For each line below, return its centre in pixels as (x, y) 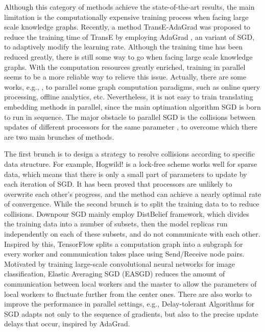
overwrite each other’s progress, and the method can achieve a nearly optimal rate (133, 194)
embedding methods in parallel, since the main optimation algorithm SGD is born (132, 106)
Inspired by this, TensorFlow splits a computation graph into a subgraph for (124, 244)
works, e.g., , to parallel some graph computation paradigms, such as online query (132, 86)
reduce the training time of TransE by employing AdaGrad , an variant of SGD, (129, 36)
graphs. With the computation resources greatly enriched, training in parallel (125, 67)
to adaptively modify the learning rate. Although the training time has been (123, 47)
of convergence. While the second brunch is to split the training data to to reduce (132, 204)
